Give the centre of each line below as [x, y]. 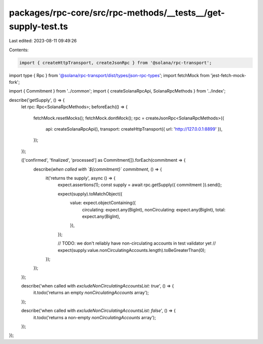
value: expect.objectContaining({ [103, 203]
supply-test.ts [38, 26]
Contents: [19, 50]
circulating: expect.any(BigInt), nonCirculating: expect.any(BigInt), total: [154, 210]
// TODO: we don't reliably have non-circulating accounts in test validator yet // [137, 243]
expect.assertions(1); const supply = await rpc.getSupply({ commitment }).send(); [140, 185]
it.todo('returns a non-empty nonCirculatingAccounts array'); [94, 317]
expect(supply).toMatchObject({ [90, 194]
